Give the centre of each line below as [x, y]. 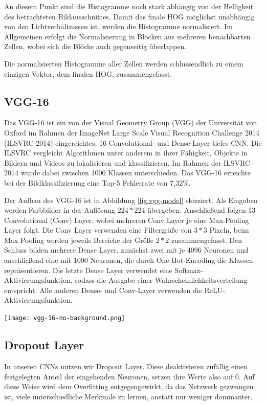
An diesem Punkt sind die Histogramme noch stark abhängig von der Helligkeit [129, 6]
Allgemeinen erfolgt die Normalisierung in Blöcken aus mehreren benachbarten [127, 36]
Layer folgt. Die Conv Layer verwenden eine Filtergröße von [98, 230]
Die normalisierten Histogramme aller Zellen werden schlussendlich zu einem [124, 63]
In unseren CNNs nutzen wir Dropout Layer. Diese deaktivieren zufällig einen [126, 366]
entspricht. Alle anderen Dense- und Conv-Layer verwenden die [103, 290]
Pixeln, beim [229, 230]
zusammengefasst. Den [207, 240]
